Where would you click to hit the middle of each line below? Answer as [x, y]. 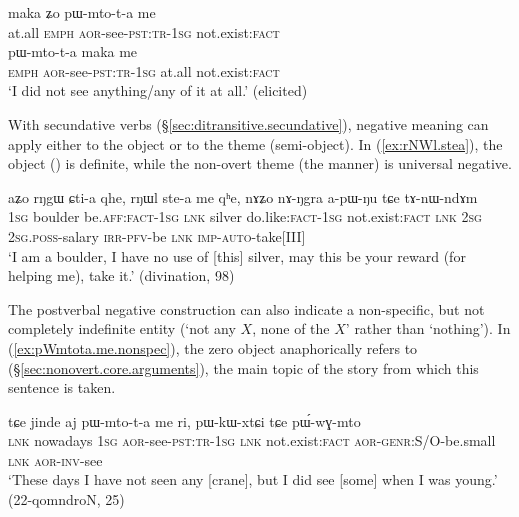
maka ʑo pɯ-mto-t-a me [82, 12]
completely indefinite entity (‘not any [122, 328]
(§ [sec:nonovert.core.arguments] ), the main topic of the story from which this [243, 367]
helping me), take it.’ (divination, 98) [121, 275]
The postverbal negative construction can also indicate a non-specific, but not [246, 308]
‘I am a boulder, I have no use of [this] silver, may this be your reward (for [237, 255]
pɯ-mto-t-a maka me [73, 51]
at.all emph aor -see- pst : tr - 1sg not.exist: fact [144, 31]
